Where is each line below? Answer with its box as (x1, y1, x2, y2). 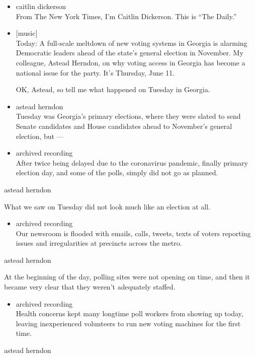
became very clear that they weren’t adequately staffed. (4, 281, 176, 292)
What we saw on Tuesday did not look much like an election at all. (4, 201, 211, 211)
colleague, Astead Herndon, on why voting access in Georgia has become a (16, 57, 245, 67)
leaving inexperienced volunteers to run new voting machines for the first (16, 318, 241, 328)
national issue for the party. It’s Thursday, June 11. (16, 67, 175, 78)
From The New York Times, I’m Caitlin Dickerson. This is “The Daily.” (16, 11, 237, 21)
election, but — (16, 130, 64, 141)
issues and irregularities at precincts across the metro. (16, 238, 182, 248)
